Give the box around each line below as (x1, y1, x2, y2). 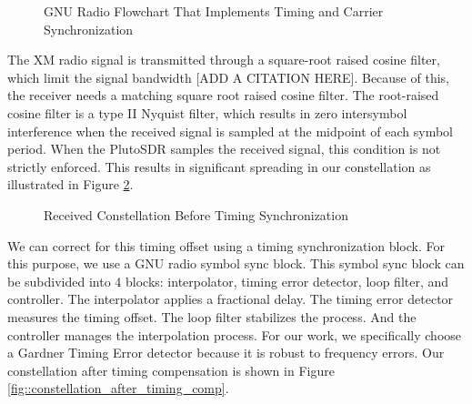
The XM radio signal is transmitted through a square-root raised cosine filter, (7, 50, 440, 69)
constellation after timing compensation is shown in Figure (7, 360, 335, 379)
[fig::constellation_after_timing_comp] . (7, 379, 229, 398)
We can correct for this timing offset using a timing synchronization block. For (7, 236, 445, 255)
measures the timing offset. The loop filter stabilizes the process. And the (7, 307, 417, 326)
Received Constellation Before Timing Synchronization (44, 205, 348, 224)
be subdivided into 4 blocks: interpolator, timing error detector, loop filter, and (7, 271, 449, 290)
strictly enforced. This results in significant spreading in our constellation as (7, 157, 431, 176)
